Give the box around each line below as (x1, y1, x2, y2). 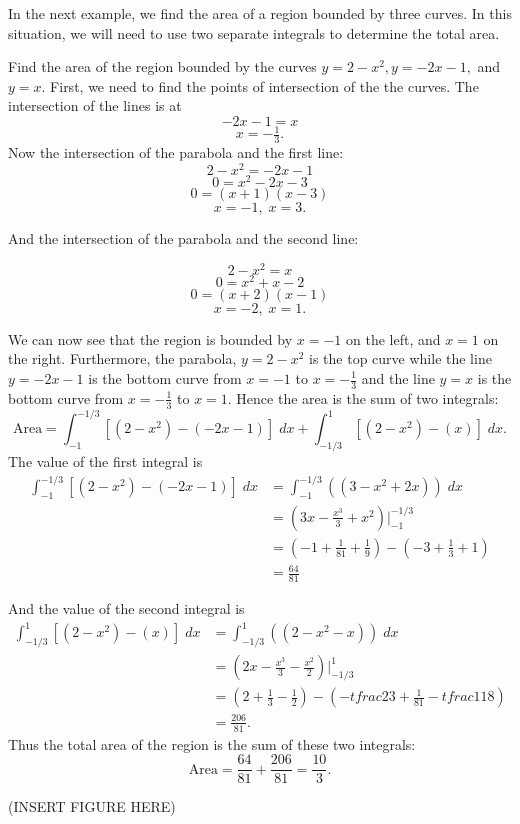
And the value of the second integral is (8, 598, 245, 619)
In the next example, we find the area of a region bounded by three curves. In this (8, 3, 512, 23)
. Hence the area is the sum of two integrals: (227, 387, 499, 408)
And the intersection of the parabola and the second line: (8, 228, 359, 249)
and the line (361, 368, 435, 388)
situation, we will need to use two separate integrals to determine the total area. (8, 22, 500, 43)
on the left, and (345, 328, 441, 349)
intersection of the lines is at (8, 95, 182, 116)
